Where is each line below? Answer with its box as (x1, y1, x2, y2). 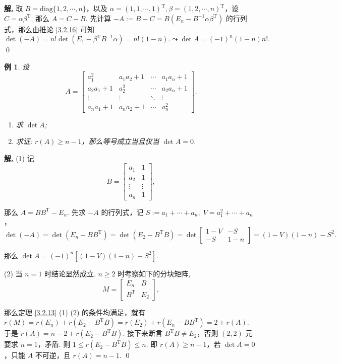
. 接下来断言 (123, 328, 162, 338)
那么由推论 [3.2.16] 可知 (18, 24, 94, 34)
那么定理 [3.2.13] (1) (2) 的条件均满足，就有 (4, 307, 146, 317)
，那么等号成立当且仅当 (81, 136, 159, 147)
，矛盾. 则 (37, 339, 71, 349)
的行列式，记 (101, 206, 144, 217)
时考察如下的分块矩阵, (118, 268, 191, 278)
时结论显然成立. (44, 268, 96, 278)
